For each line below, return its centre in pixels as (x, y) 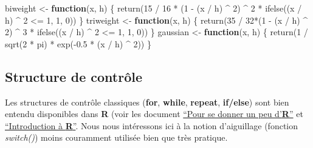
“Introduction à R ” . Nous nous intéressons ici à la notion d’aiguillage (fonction (151, 125)
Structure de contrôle (74, 76)
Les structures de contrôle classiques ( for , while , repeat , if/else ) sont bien (147, 102)
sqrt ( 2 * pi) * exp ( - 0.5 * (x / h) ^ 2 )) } (78, 43)
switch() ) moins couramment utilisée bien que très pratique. (116, 137)
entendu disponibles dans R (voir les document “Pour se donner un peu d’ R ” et (154, 114)
